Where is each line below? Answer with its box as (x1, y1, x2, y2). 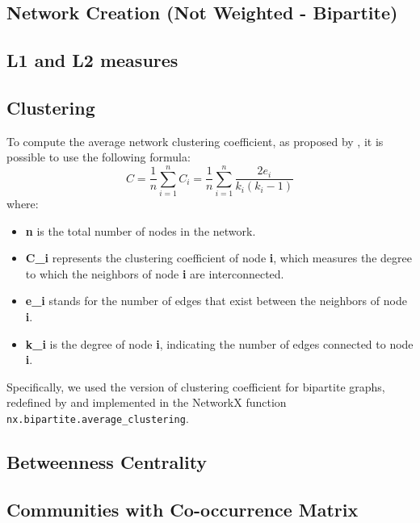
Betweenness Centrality (6, 450, 208, 475)
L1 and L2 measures (6, 48, 178, 73)
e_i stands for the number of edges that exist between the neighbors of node (25, 292, 407, 309)
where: (6, 195, 39, 212)
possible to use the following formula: (6, 149, 191, 165)
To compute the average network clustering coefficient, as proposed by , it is (6, 132, 384, 149)
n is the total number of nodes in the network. (25, 222, 256, 239)
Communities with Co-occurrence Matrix (6, 496, 359, 521)
